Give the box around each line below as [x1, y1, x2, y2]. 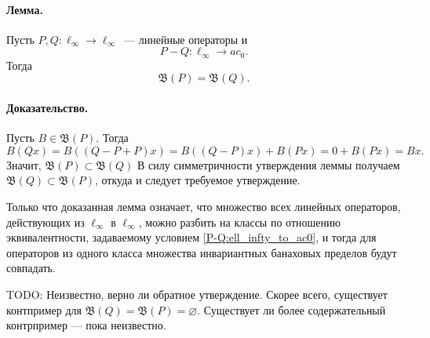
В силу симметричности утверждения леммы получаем [137, 156, 400, 173]
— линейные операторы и [124, 31, 248, 47]
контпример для [6, 301, 82, 318]
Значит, [6, 156, 42, 173]
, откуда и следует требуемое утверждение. [94, 172, 301, 188]
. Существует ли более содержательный [197, 301, 386, 318]
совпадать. [6, 260, 56, 276]
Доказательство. [6, 100, 89, 116]
